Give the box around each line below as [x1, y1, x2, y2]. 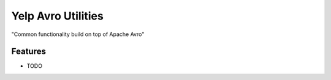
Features [11, 46, 46, 57]
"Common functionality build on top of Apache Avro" [11, 31, 145, 38]
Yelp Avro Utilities [11, 9, 104, 23]
